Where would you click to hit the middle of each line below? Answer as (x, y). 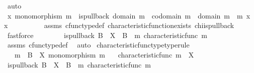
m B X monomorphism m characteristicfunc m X (104, 54)
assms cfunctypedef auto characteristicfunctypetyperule (98, 45)
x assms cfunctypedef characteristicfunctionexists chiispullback (119, 25)
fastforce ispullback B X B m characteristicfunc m (107, 35)
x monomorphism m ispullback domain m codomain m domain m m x (129, 15)
